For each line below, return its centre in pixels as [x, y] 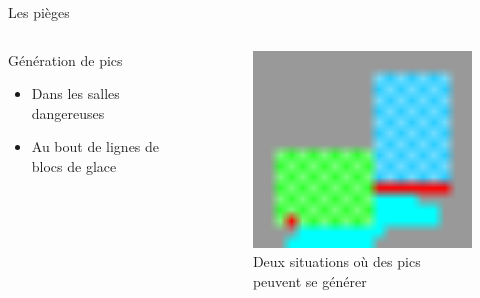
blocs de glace [74, 165]
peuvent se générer [309, 280]
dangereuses [68, 112]
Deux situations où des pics [336, 261]
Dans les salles [75, 93]
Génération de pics [65, 59]
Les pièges [39, 12]
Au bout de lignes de [95, 146]
